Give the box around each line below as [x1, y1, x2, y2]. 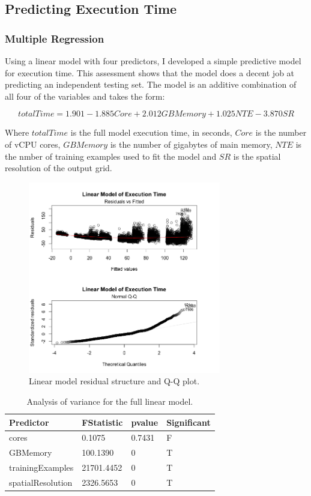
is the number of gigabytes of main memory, [110, 138, 273, 150]
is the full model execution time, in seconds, [70, 126, 232, 139]
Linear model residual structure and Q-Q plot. [29, 375, 200, 387]
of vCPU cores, [5, 138, 61, 150]
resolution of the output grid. [5, 162, 112, 174]
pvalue [131, 416, 159, 428]
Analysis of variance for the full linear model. [26, 395, 193, 407]
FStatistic [82, 416, 123, 428]
